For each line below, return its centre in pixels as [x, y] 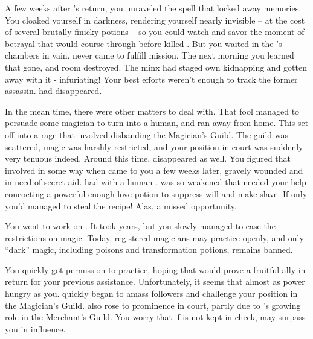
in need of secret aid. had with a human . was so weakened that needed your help [156, 182]
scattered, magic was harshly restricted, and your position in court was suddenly [154, 146]
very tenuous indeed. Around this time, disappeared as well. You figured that [148, 158]
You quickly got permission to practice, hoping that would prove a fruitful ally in [155, 269]
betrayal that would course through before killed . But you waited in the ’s [144, 43]
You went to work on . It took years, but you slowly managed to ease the [140, 226]
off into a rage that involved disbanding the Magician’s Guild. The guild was [147, 134]
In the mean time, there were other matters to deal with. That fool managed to [152, 111]
